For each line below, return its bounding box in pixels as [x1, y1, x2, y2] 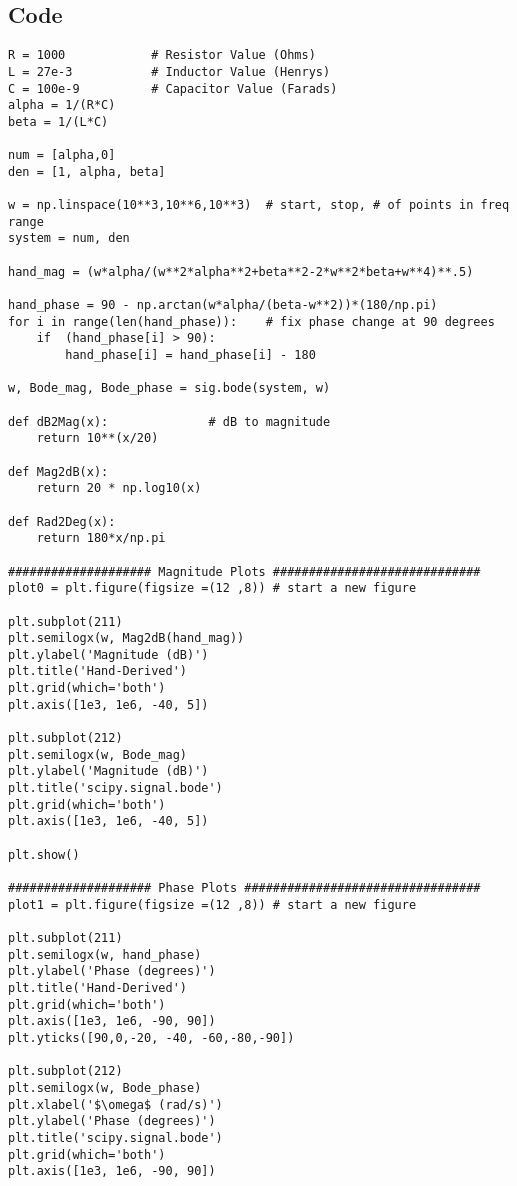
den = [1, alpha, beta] [8, 164, 166, 179]
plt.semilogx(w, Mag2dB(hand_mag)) [8, 631, 245, 646]
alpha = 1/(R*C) [8, 98, 116, 113]
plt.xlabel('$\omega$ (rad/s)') [8, 1097, 223, 1112]
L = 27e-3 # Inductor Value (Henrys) [8, 64, 331, 79]
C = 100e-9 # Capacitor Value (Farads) [8, 81, 338, 96]
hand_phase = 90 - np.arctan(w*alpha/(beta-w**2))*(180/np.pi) [8, 298, 438, 313]
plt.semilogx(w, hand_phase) [8, 947, 202, 962]
